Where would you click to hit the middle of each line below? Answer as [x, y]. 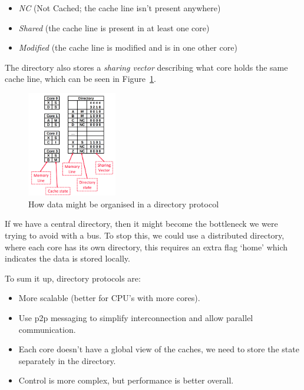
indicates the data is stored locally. [67, 258]
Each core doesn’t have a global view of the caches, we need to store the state [159, 349]
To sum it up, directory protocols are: [73, 278]
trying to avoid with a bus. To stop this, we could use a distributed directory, [145, 235]
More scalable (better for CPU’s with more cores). [109, 298]
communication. [47, 329]
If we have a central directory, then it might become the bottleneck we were [141, 224]
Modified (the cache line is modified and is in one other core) [128, 47]
